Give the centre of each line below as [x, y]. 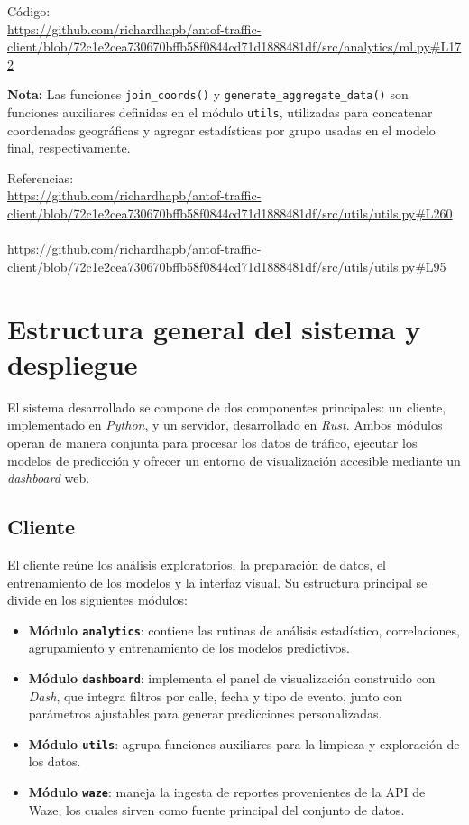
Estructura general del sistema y [214, 328]
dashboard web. [49, 478]
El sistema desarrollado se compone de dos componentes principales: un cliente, [227, 407]
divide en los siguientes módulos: [97, 600]
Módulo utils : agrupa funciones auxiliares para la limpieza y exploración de [244, 743]
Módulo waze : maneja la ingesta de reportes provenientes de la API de [227, 792]
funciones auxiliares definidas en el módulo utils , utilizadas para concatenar [220, 112]
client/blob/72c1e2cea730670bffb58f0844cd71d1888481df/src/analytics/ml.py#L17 [234, 46]
